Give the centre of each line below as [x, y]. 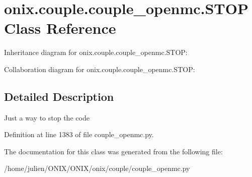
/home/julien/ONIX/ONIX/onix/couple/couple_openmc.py [97, 168]
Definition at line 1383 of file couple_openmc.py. [79, 134]
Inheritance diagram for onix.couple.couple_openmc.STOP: [96, 52]
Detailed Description [59, 96]
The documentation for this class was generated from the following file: [113, 151]
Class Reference [60, 28]
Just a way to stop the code [47, 117]
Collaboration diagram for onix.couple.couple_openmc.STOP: [100, 69]
